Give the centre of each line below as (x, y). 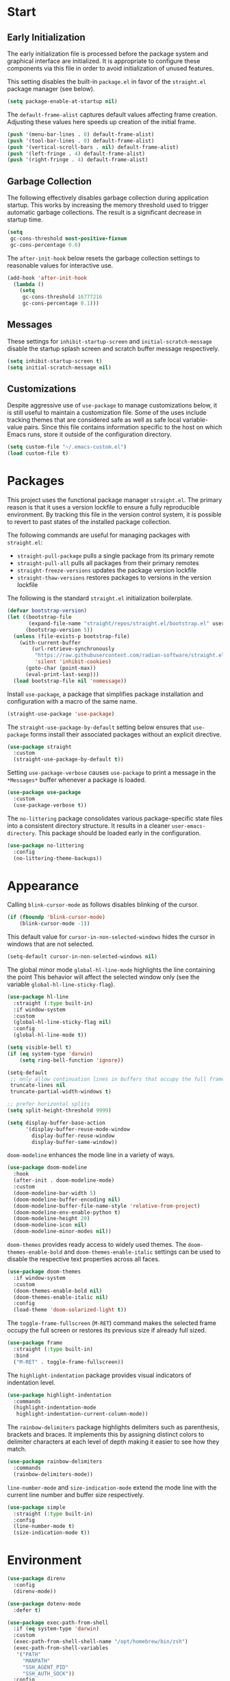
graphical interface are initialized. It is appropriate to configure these (104, 61)
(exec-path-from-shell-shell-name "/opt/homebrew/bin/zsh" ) (101, 1642)
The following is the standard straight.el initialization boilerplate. (100, 598)
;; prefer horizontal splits (49, 1104)
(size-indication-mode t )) (52, 1533)
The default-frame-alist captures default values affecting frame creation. (112, 115)
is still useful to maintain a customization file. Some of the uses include (107, 413)
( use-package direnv (37, 1579)
